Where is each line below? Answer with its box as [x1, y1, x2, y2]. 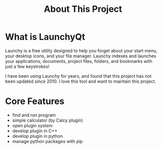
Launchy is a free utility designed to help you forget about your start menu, [5, 48, 158, 53]
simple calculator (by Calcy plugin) [12, 117, 83, 123]
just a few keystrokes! [5, 63, 49, 69]
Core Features [5, 96, 65, 107]
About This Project [43, 3, 122, 15]
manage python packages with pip [12, 138, 83, 144]
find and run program [12, 112, 56, 118]
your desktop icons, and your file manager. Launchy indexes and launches [5, 53, 157, 59]
